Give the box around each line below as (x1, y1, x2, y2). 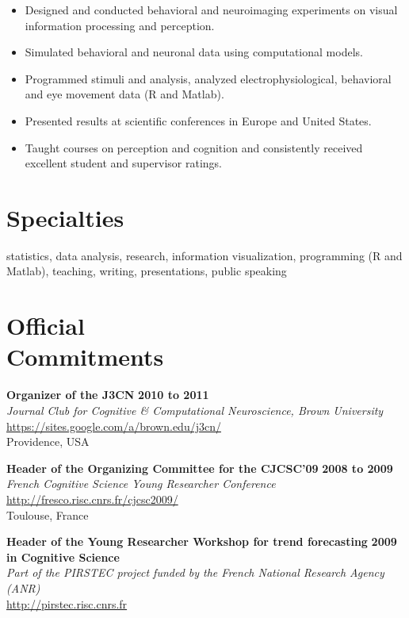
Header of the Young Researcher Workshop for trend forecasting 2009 (6, 533, 397, 550)
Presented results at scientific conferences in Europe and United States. (25, 112, 372, 129)
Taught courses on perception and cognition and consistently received (25, 139, 363, 155)
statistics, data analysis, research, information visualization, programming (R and (6, 247, 403, 263)
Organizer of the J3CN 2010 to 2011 (6, 386, 209, 403)
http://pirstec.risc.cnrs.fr (6, 595, 128, 612)
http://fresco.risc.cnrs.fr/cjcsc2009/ (6, 490, 178, 507)
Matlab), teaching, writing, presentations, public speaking (6, 263, 287, 279)
